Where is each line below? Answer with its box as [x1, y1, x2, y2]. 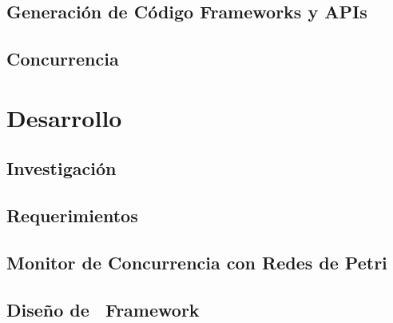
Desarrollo [6, 101, 122, 134]
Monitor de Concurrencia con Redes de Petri [6, 249, 387, 274]
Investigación [6, 156, 117, 181]
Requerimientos [6, 203, 138, 228]
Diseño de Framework [6, 297, 200, 321]
